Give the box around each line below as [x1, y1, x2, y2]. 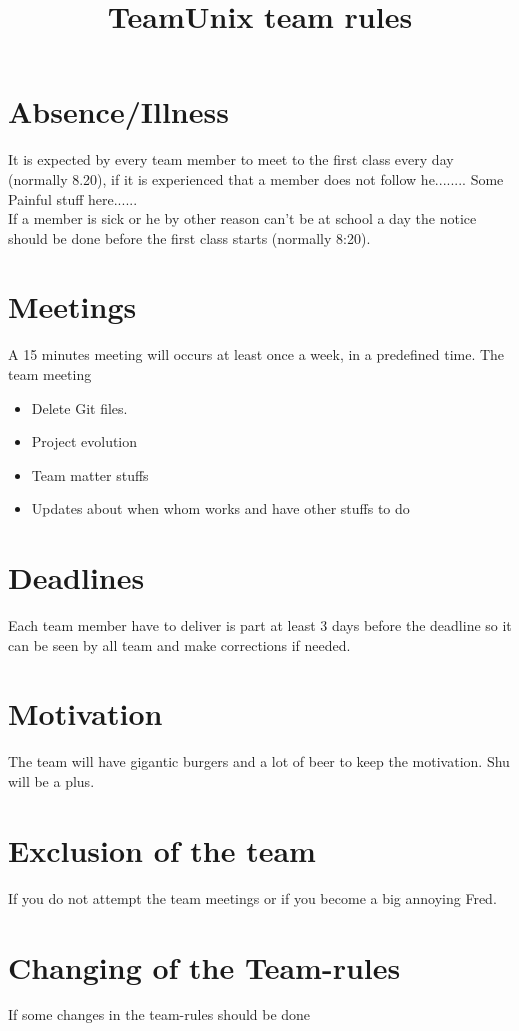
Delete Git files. [31, 397, 128, 418]
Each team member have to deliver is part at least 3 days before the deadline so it [8, 615, 512, 636]
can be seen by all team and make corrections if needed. [8, 634, 351, 655]
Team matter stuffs [31, 464, 149, 485]
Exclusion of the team [8, 829, 316, 870]
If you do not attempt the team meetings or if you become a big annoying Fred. [8, 887, 497, 908]
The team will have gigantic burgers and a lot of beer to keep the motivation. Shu [8, 751, 510, 772]
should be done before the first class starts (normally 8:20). [8, 227, 371, 248]
